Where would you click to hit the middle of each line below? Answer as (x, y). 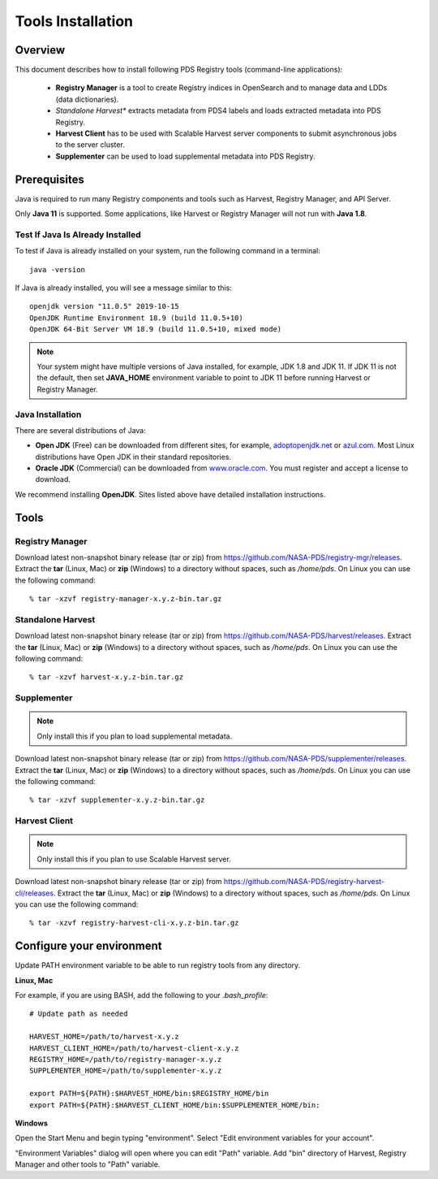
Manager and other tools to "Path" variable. (88, 1164)
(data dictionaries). (87, 99)
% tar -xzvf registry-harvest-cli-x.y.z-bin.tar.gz (134, 923)
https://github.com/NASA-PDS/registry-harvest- (304, 882)
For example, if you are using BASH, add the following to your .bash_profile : (142, 995)
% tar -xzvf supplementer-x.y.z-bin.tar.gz (117, 800)
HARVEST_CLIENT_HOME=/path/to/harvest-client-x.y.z (134, 1048)
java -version (57, 269)
